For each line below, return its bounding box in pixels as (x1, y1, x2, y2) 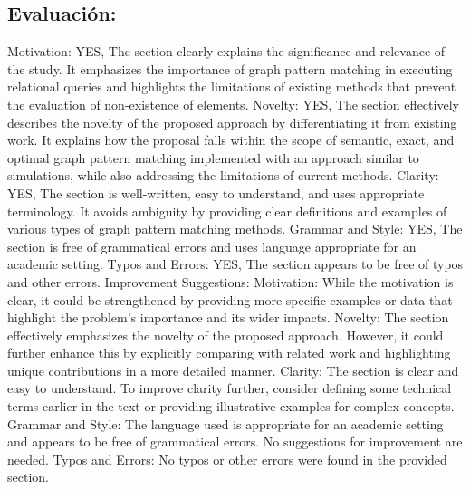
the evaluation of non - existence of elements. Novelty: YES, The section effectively (7, 94, 459, 113)
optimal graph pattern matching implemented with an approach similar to (7, 148, 419, 167)
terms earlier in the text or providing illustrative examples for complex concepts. (7, 397, 455, 416)
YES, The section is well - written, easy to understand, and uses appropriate (7, 183, 425, 202)
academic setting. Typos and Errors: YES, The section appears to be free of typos (7, 254, 464, 273)
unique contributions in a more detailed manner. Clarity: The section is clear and (7, 360, 459, 379)
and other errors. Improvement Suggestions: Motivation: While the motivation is (7, 272, 454, 291)
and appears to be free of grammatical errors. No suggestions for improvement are (7, 432, 463, 451)
